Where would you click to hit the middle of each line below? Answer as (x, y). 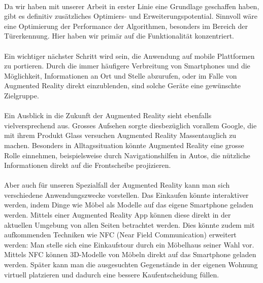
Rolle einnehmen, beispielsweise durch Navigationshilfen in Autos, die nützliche (127, 155)
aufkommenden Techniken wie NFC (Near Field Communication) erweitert (120, 235)
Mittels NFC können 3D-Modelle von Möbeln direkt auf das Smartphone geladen (130, 254)
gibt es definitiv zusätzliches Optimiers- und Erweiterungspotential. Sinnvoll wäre (131, 16)
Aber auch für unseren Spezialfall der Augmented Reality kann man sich (117, 185)
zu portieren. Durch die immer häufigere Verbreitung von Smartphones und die (127, 66)
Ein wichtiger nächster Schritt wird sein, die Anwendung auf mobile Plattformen (129, 56)
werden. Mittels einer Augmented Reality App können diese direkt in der (118, 215)
